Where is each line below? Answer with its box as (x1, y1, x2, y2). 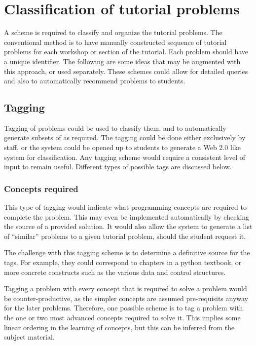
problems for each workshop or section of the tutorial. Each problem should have (4, 46, 249, 57)
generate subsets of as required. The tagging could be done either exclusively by (4, 132, 246, 143)
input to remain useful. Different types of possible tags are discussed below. (4, 161, 232, 172)
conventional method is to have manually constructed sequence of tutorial (4, 37, 227, 47)
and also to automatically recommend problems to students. (4, 76, 185, 86)
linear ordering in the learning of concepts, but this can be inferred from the (4, 322, 235, 332)
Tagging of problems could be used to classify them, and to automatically (4, 122, 226, 133)
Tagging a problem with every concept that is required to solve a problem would (4, 283, 247, 294)
